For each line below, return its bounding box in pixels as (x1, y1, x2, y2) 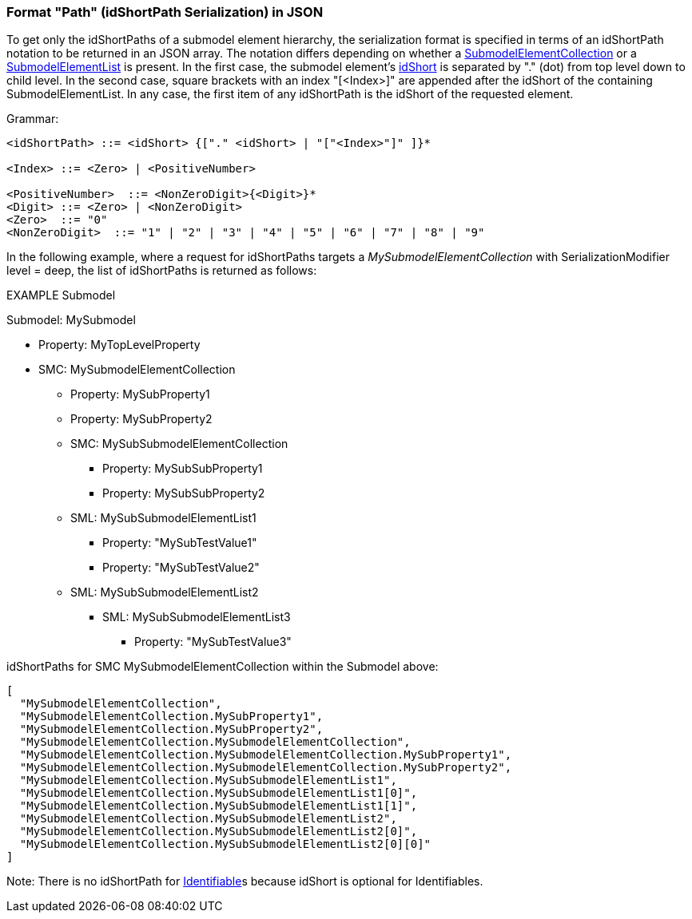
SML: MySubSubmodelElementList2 (70, 585, 259, 600)
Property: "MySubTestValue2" (102, 561, 260, 575)
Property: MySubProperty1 (70, 387, 210, 402)
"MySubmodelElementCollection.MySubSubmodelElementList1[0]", (19, 786, 418, 800)
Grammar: (6, 112, 59, 126)
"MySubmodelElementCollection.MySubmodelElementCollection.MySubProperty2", (19, 761, 512, 774)
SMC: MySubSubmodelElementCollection (70, 437, 288, 451)
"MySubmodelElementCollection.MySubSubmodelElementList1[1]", (19, 799, 418, 813)
